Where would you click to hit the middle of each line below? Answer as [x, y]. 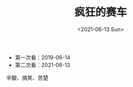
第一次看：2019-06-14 [43, 57]
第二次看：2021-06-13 [43, 65]
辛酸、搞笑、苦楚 [27, 77]
